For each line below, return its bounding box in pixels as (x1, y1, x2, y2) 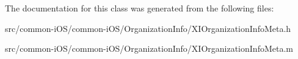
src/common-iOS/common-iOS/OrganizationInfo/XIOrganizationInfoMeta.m (5, 42, 293, 55)
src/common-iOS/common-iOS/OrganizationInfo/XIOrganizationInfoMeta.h (5, 22, 291, 34)
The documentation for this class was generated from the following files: (5, 2, 274, 14)
